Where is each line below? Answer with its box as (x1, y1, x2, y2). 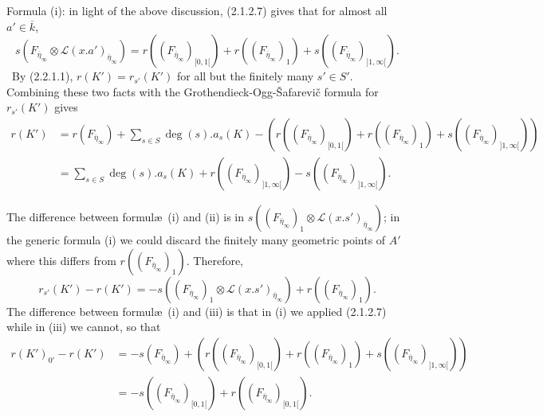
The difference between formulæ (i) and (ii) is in (6, 208, 245, 225)
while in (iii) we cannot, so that (6, 318, 161, 335)
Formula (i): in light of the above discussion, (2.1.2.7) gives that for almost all (6, 2, 388, 18)
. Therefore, (186, 251, 244, 268)
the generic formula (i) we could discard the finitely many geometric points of (6, 232, 386, 248)
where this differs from (6, 251, 116, 268)
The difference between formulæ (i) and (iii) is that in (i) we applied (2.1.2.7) (6, 302, 387, 319)
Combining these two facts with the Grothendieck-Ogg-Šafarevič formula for (6, 83, 379, 99)
